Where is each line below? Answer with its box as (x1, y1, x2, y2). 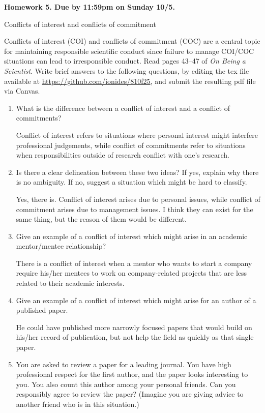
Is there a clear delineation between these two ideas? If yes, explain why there (16, 166, 259, 177)
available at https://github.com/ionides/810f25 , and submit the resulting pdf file (4, 75, 256, 86)
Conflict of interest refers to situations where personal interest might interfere (16, 129, 258, 140)
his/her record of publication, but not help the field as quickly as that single (16, 332, 254, 342)
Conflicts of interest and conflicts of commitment (4, 18, 156, 29)
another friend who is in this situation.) (16, 399, 139, 409)
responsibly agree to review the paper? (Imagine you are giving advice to (16, 389, 244, 399)
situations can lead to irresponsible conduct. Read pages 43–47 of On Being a (4, 55, 246, 66)
